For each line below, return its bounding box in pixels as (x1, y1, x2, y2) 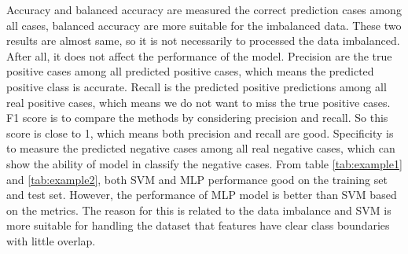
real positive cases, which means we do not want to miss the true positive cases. (6, 94, 391, 110)
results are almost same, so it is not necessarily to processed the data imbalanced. (6, 32, 400, 49)
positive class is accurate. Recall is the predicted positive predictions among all (6, 78, 387, 94)
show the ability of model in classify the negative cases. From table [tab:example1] (6, 155, 402, 171)
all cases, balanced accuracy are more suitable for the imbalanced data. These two (6, 17, 402, 33)
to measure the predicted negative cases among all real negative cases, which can (6, 140, 395, 156)
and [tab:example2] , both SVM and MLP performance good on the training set (6, 171, 388, 187)
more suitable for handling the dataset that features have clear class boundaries (6, 217, 390, 234)
